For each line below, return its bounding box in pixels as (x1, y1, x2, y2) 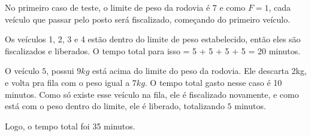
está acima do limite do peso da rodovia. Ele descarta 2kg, (92, 64, 307, 77)
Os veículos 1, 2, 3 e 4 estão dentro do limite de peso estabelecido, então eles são (5, 33, 301, 45)
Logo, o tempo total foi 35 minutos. (5, 119, 135, 132)
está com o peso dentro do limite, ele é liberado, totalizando (5, 100, 225, 112)
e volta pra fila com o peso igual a (5, 76, 130, 88)
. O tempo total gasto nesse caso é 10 (144, 76, 282, 88)
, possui (46, 64, 74, 77)
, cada (268, 1, 291, 13)
